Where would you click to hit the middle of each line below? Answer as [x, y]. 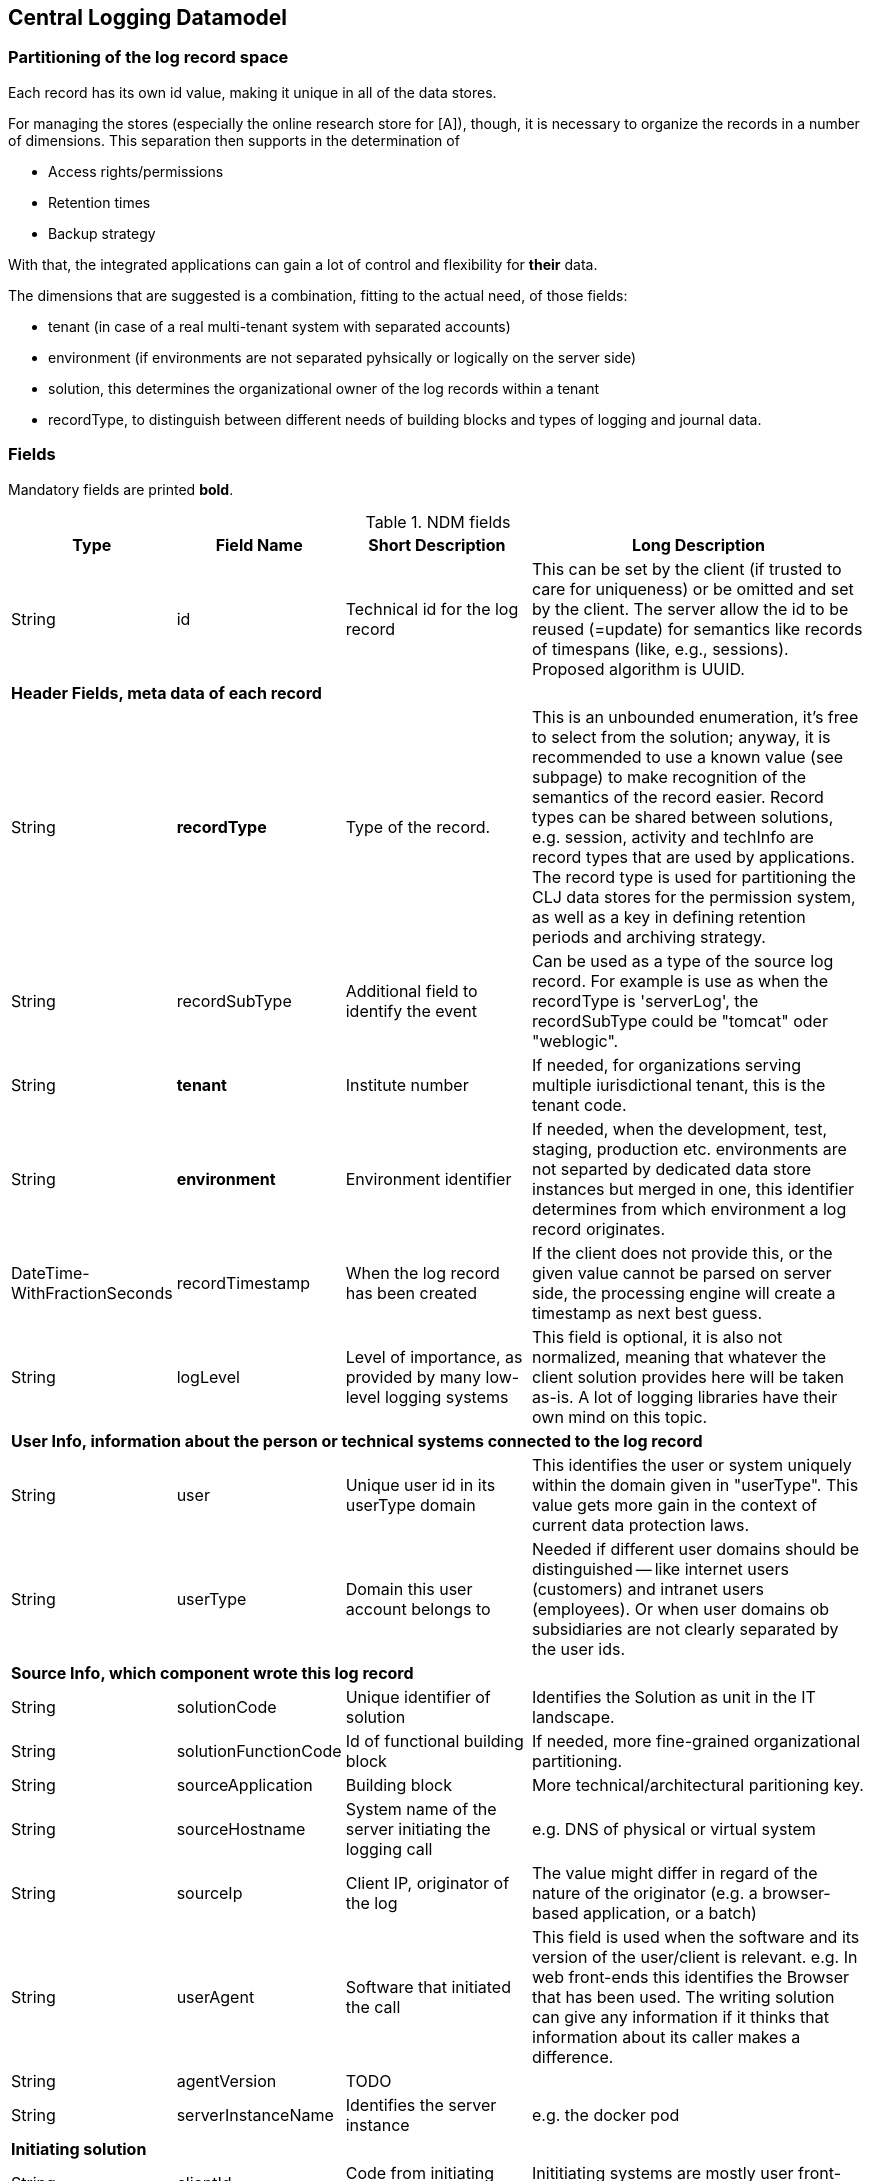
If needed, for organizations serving [667, 1064]
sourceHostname [241, 1828]
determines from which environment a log [689, 1208]
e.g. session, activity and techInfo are [673, 836]
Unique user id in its [420, 1484]
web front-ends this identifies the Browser [691, 1976]
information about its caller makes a [666, 2036]
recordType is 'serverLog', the [645, 1000]
